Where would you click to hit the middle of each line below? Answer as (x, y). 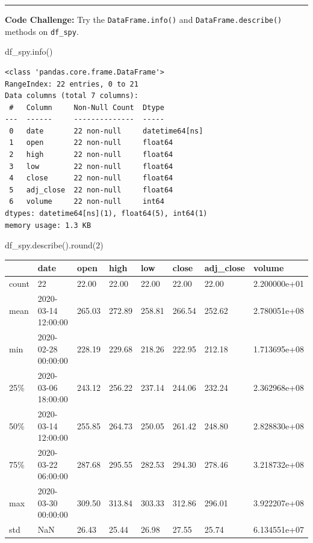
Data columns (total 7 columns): (72, 96)
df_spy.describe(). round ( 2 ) (54, 245)
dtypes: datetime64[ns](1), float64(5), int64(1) (106, 214)
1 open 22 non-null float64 (91, 143)
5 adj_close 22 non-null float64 (91, 190)
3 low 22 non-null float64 (91, 166)
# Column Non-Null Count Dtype (87, 107)
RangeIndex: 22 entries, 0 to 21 (72, 84)
